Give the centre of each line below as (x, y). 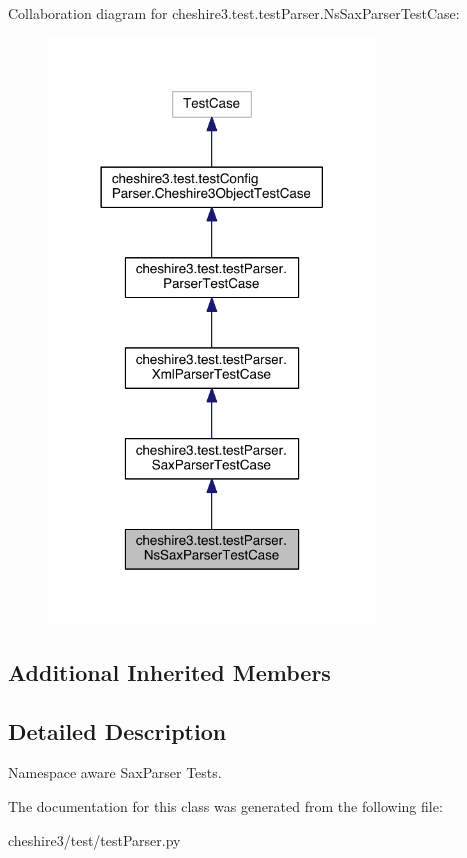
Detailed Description (117, 730)
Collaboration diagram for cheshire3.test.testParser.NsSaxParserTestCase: (234, 13)
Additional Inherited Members (169, 671)
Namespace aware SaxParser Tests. (115, 772)
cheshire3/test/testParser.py (94, 839)
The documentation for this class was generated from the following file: (225, 806)
